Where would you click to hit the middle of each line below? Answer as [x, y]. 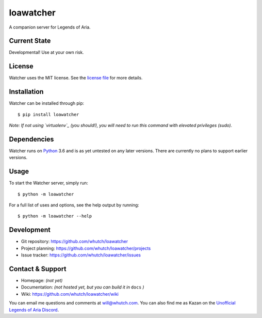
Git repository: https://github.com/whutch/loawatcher [74, 241]
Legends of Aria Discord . [34, 310]
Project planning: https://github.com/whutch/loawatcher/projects [86, 248]
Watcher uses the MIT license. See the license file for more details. [76, 78]
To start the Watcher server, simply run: [49, 183]
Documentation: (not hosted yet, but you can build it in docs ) [83, 287]
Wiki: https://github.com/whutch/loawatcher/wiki [70, 294]
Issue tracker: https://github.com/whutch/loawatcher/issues [81, 255]
